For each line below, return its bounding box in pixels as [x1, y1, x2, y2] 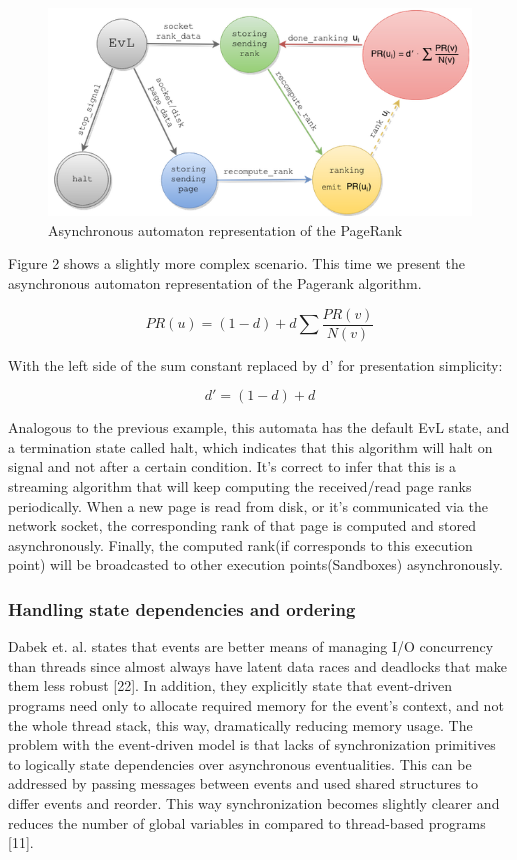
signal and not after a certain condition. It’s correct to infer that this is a [8, 456, 457, 477]
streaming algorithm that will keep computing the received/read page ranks [8, 475, 472, 496]
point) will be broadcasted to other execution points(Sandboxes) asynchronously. [8, 554, 503, 575]
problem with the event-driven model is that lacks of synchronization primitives [8, 734, 496, 755]
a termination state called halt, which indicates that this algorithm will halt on [8, 436, 493, 457]
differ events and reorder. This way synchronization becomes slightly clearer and [8, 792, 500, 813]
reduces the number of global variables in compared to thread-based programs [8, 812, 486, 833]
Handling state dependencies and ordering [8, 596, 356, 621]
